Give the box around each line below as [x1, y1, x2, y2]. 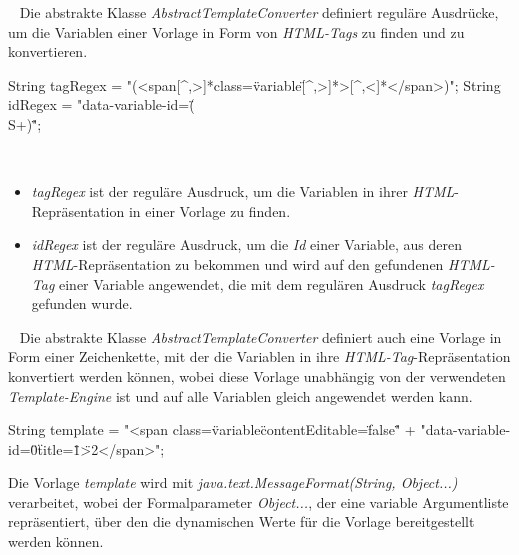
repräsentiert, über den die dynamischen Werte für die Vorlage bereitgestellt [8, 511, 475, 532]
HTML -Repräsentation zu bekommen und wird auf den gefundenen [31, 253, 444, 274]
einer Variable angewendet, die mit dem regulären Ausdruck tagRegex [59, 273, 484, 294]
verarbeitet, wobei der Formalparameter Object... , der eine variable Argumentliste [8, 491, 509, 512]
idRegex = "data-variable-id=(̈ [8, 94, 195, 115]
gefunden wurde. [31, 293, 133, 314]
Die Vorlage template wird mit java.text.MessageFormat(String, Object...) [8, 472, 458, 493]
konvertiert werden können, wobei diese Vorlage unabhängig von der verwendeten [8, 365, 506, 386]
